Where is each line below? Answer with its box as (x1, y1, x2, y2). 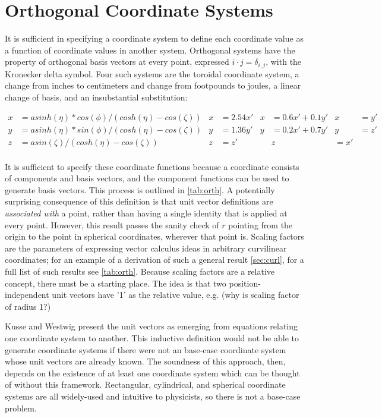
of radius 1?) (5, 300, 51, 312)
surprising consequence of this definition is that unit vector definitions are (5, 195, 273, 208)
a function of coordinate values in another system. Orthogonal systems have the (5, 43, 295, 56)
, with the (266, 55, 302, 68)
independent (5, 288, 49, 301)
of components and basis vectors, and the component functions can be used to (5, 172, 289, 184)
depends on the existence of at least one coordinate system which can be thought (5, 366, 300, 379)
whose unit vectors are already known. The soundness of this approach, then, (5, 355, 286, 367)
